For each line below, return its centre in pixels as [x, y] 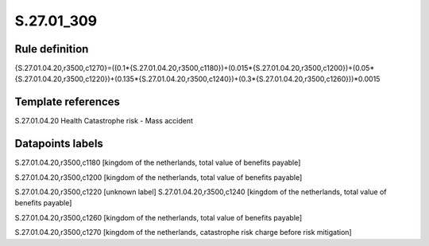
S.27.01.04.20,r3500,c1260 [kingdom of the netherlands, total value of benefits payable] [158, 217]
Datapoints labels [59, 144]
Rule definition [52, 49]
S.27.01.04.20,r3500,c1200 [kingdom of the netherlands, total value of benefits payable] [158, 177]
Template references [68, 102]
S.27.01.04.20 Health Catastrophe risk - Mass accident [104, 121]
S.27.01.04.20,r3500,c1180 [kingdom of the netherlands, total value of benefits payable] [158, 162]
